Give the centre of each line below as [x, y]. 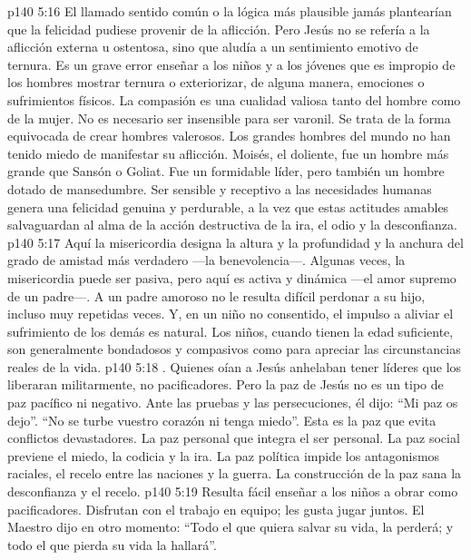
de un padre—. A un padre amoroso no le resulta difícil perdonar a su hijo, [216, 295]
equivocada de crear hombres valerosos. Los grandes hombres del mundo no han [229, 136]
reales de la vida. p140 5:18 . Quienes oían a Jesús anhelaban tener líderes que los [235, 366]
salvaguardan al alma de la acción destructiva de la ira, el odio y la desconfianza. [232, 225]
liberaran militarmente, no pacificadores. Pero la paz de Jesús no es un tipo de [226, 384]
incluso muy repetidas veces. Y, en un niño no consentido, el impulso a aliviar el [231, 314]
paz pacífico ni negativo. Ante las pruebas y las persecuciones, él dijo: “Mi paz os [233, 403]
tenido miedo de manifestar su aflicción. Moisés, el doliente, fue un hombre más [228, 153]
